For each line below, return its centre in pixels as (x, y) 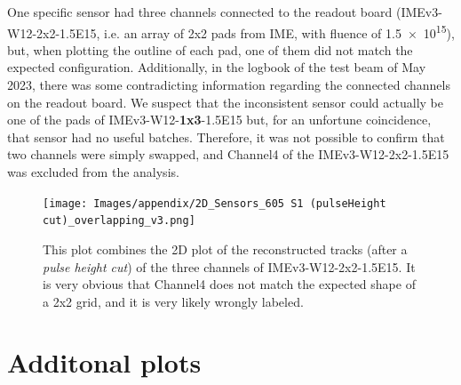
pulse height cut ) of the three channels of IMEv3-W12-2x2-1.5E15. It (229, 266)
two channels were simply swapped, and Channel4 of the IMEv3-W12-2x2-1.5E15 (228, 154)
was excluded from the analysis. (93, 172)
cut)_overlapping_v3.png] (119, 221)
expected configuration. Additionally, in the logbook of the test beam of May (217, 67)
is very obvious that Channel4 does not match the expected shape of (229, 284)
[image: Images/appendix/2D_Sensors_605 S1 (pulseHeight (215, 203)
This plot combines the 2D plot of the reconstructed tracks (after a (225, 249)
